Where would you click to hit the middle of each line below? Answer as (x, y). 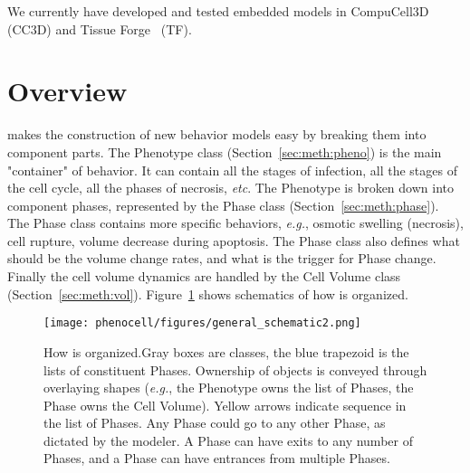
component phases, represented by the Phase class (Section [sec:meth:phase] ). (223, 205)
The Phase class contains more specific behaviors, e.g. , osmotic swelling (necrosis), (235, 223)
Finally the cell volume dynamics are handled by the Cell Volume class (204, 276)
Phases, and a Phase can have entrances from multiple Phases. (217, 458)
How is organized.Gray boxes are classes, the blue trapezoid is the (226, 351)
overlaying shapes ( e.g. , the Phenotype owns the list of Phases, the (229, 388)
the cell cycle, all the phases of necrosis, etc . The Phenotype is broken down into (230, 188)
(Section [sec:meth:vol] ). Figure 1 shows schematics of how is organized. (208, 293)
